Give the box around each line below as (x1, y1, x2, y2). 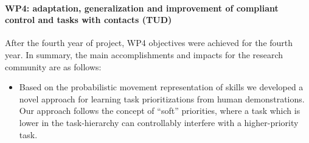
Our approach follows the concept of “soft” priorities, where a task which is (19, 104, 300, 117)
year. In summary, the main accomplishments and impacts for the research (5, 48, 283, 61)
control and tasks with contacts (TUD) (5, 13, 172, 26)
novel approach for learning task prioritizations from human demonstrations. (19, 92, 305, 105)
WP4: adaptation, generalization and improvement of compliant (5, 1, 279, 14)
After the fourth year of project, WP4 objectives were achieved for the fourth (5, 36, 293, 49)
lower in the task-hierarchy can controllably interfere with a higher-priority (19, 116, 299, 128)
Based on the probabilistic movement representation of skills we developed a (19, 81, 304, 93)
